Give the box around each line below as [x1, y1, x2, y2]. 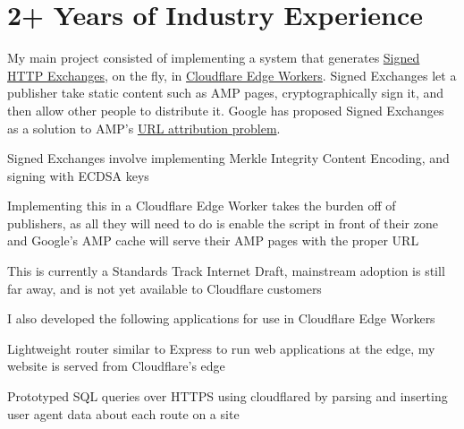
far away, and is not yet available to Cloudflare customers [7, 279, 322, 297]
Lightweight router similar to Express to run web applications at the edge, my [7, 339, 435, 357]
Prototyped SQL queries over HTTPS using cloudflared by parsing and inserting [7, 387, 448, 406]
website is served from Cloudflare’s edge [7, 356, 225, 375]
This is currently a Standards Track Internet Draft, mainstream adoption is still [7, 262, 445, 280]
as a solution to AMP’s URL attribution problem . [7, 118, 281, 137]
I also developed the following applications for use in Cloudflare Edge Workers [7, 309, 435, 328]
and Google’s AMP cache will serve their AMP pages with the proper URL [7, 231, 419, 250]
